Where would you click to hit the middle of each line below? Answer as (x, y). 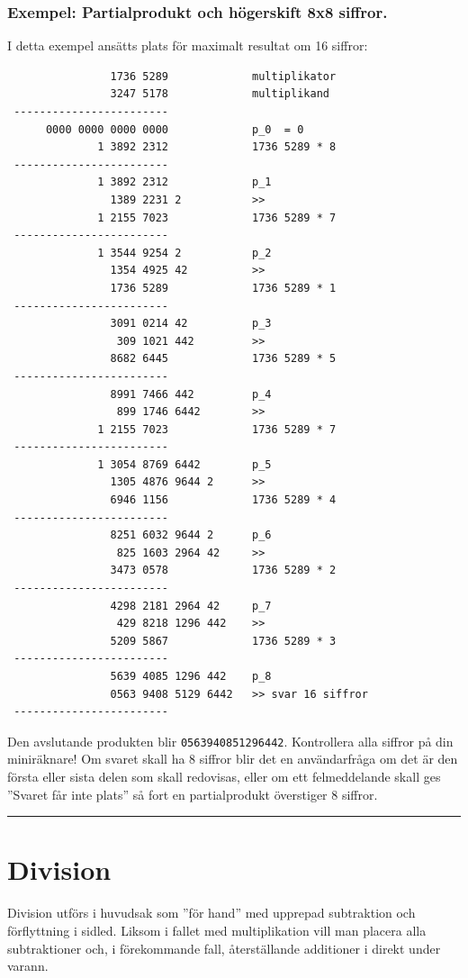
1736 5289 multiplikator (223, 76)
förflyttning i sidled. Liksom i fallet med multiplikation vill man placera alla (217, 930)
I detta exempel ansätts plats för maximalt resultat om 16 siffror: (188, 45)
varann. (28, 966)
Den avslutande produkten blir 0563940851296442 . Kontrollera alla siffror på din (230, 741)
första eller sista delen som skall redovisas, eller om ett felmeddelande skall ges (224, 777)
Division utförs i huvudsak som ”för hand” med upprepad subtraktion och (211, 913)
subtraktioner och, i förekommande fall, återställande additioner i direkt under (224, 948)
